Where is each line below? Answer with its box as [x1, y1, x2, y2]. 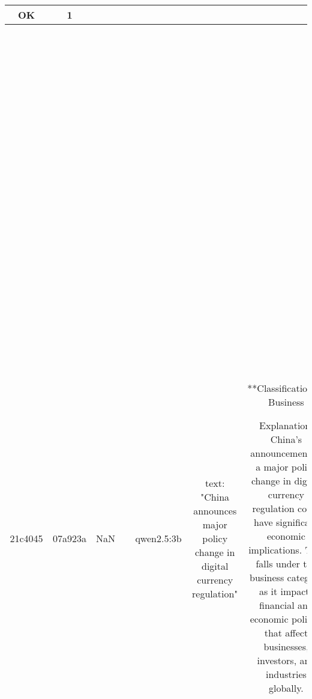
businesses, [263, 639, 309, 653]
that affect [264, 626, 308, 639]
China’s [270, 432, 302, 446]
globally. [268, 681, 304, 695]
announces [193, 503, 237, 517]
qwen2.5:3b [135, 531, 182, 545]
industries [266, 667, 307, 681]
